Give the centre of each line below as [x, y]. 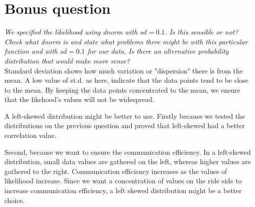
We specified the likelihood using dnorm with [71, 32]
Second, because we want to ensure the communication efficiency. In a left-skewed [128, 152]
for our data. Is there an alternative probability [158, 51]
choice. [15, 200]
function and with [31, 51]
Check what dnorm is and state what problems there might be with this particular [126, 41]
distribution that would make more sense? [67, 60]
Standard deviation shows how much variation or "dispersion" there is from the [124, 70]
